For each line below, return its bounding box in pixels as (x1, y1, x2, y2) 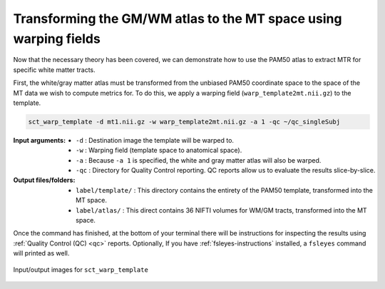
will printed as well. (13, 249, 70, 258)
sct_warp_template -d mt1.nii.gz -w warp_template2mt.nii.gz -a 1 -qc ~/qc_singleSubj (28, 118, 341, 126)
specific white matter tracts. (13, 65, 96, 74)
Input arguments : (13, 136, 66, 144)
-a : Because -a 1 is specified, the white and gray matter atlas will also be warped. (76, 156, 322, 164)
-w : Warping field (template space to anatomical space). (76, 146, 242, 155)
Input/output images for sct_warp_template (13, 265, 149, 274)
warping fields (13, 31, 101, 46)
